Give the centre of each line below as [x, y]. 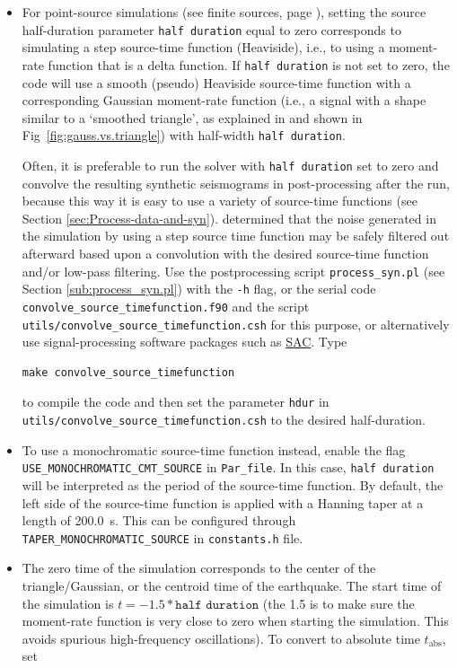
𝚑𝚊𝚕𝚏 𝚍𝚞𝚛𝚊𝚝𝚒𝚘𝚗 [217, 605]
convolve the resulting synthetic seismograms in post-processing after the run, [236, 183]
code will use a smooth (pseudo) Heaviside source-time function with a [216, 82]
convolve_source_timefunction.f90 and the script [166, 306]
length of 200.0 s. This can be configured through [159, 520]
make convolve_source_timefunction [128, 372]
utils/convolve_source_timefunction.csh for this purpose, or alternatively [236, 324]
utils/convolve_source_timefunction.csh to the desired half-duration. [224, 420]
